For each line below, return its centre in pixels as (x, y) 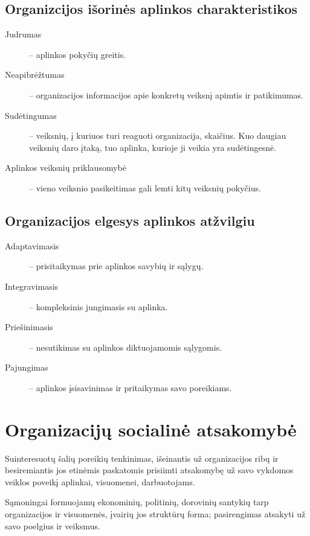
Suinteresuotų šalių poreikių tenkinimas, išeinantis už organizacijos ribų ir (142, 458)
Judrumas (23, 34)
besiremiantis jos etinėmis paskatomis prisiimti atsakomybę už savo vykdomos (149, 470)
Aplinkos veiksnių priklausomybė (66, 168)
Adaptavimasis (32, 245)
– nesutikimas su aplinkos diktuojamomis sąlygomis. (126, 347)
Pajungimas (27, 367)
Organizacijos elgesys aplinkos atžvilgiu (130, 220)
